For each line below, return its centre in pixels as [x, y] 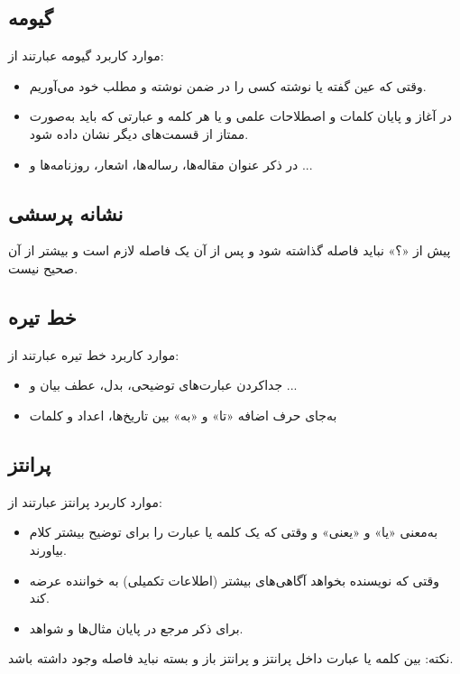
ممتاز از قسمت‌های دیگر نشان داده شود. [139, 133]
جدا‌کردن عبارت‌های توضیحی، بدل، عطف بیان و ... [163, 385]
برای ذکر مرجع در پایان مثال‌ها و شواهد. [136, 628]
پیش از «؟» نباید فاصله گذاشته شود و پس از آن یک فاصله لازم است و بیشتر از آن [230, 250]
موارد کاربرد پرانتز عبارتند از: [85, 501]
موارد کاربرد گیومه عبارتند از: [86, 55]
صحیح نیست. [43, 268]
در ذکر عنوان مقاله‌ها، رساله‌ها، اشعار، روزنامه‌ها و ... [171, 164]
